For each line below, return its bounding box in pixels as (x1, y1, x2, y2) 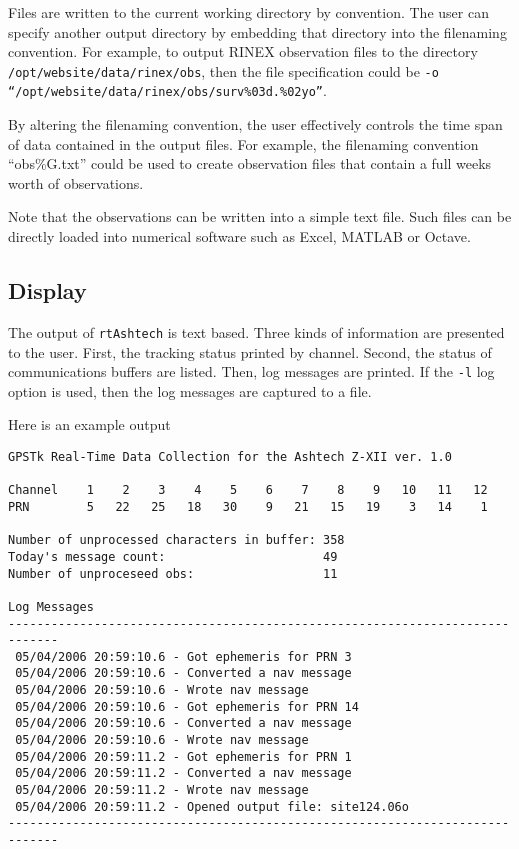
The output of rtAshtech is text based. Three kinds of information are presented (8, 321, 505, 342)
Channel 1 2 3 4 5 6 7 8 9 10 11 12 (8, 483, 488, 498)
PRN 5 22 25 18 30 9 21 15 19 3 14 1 (8, 499, 488, 514)
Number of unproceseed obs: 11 (8, 566, 338, 581)
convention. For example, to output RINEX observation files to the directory (8, 41, 478, 62)
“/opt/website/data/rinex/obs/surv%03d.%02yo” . (8, 80, 327, 101)
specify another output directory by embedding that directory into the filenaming (8, 21, 507, 42)
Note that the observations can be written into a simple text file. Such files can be (8, 206, 512, 227)
